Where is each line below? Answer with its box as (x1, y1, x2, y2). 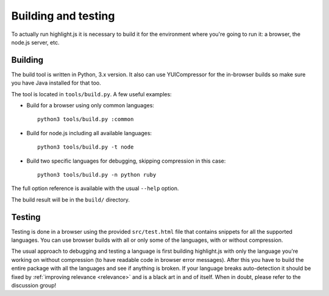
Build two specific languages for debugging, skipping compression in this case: (26, 157, 226, 164)
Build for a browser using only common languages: (26, 102, 155, 109)
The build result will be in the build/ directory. (11, 196, 130, 203)
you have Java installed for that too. (11, 79, 101, 86)
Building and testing (11, 9, 115, 23)
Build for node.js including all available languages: (26, 129, 152, 136)
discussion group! (11, 282, 57, 289)
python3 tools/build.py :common (37, 116, 134, 123)
